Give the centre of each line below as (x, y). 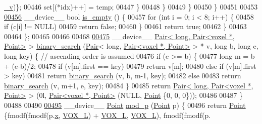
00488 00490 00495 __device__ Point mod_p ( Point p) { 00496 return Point (125, 105)
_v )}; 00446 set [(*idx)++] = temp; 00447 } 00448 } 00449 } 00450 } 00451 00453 (131, 7)
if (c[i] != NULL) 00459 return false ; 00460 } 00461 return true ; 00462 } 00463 (125, 26)
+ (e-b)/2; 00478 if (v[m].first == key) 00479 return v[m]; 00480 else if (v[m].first (130, 66)
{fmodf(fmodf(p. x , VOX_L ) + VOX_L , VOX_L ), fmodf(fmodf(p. (108, 115)
